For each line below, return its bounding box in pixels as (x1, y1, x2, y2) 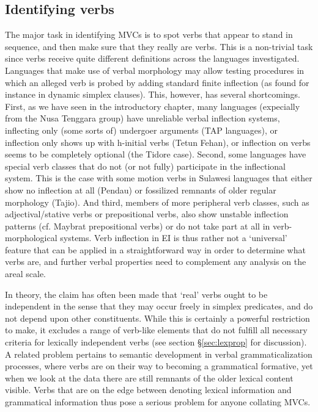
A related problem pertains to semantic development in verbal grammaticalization (5, 347, 312, 360)
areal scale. (5, 267, 46, 280)
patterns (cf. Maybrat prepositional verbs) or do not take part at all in (5, 219, 270, 232)
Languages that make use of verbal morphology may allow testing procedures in (5, 63, 305, 76)
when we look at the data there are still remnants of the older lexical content (5, 371, 294, 384)
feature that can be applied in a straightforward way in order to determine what (5, 243, 306, 256)
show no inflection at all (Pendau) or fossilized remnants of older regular (5, 183, 276, 196)
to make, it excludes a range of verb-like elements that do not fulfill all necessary (5, 323, 308, 336)
